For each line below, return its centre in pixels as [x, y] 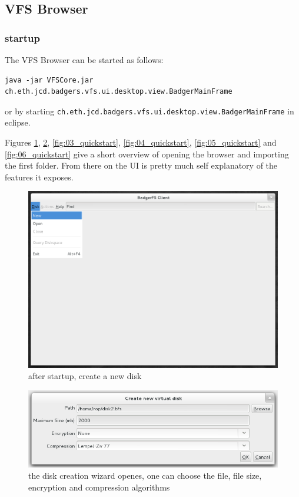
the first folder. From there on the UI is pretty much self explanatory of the [141, 165]
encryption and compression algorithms [99, 487]
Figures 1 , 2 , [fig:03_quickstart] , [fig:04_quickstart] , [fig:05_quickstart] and [141, 142]
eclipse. [18, 122]
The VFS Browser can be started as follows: [84, 60]
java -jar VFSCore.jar [49, 80]
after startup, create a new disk [85, 376]
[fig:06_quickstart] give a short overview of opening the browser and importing [147, 154]
